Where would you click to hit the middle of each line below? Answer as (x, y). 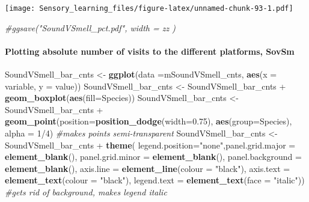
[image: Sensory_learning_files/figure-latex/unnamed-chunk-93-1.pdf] (149, 8)
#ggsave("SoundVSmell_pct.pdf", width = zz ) (90, 27)
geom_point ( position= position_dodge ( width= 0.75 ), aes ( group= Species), (148, 121)
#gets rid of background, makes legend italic (86, 191)
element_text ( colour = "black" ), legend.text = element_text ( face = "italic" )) (155, 180)
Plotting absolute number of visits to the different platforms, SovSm (150, 51)
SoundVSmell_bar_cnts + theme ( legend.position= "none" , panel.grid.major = (150, 145)
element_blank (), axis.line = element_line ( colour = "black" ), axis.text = (148, 168)
